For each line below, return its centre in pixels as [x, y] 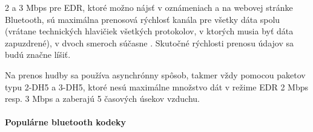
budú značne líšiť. [38, 55]
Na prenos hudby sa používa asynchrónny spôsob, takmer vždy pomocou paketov [155, 74]
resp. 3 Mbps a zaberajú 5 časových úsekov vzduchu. [102, 99]
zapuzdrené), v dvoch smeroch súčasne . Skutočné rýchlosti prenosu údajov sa [150, 42]
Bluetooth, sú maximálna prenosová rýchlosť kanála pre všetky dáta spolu [143, 19]
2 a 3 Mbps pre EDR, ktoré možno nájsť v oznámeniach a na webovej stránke [149, 7]
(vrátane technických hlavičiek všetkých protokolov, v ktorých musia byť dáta [149, 31]
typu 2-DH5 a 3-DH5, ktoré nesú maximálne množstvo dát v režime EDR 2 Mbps [156, 86]
